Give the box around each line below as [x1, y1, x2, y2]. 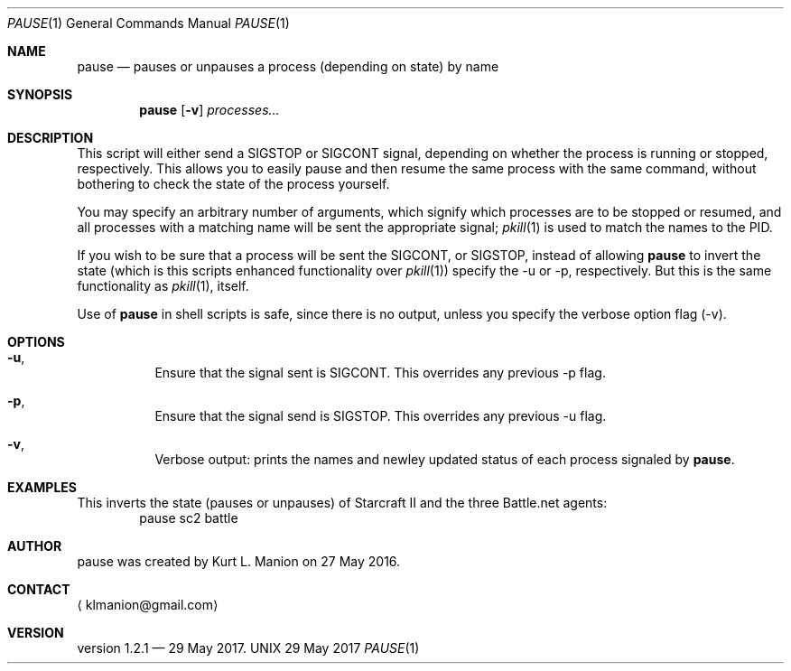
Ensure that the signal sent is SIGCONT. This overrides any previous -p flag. [154, 365, 606, 380]
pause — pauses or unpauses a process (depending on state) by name [77, 59, 499, 74]
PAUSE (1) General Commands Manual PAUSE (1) [7, 15, 290, 31]
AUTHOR [7, 538, 62, 554]
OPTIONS [7, 334, 65, 349]
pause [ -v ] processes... [139, 102, 280, 117]
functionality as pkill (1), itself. [77, 278, 249, 294]
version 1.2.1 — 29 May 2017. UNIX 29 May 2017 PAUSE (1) [77, 640, 420, 656]
